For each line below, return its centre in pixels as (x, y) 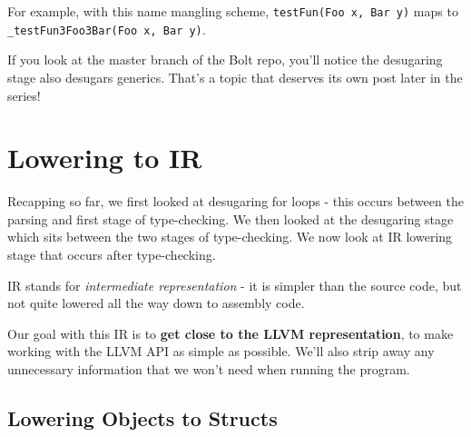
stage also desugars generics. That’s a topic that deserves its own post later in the (235, 77)
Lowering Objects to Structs (142, 417)
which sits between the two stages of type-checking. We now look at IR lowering (230, 237)
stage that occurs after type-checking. (112, 254)
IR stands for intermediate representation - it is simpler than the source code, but (235, 285)
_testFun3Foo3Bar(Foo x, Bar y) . (107, 29)
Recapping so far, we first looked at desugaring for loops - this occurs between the (235, 201)
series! (24, 95)
